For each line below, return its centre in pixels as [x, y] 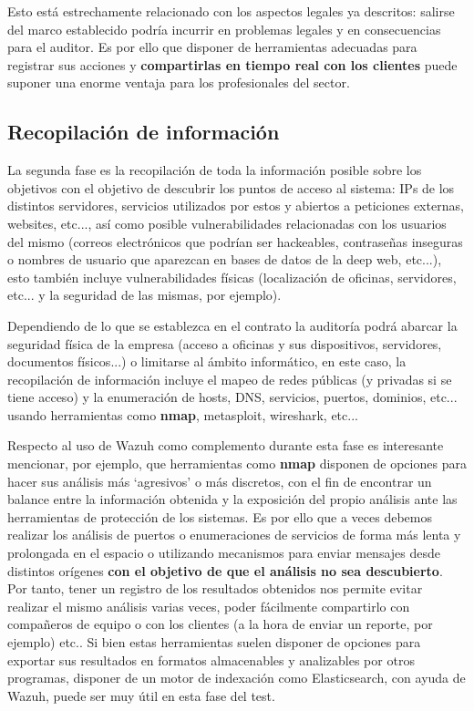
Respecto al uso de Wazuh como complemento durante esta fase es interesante [226, 445]
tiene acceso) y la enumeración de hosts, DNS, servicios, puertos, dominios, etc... [232, 397]
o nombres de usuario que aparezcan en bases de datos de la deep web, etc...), [225, 259]
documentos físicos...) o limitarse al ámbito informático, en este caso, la [207, 361]
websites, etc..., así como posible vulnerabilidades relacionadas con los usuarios [227, 223]
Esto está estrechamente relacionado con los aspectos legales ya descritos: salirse [231, 11]
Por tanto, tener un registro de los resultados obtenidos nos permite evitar [215, 588]
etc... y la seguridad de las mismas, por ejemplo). [144, 295]
